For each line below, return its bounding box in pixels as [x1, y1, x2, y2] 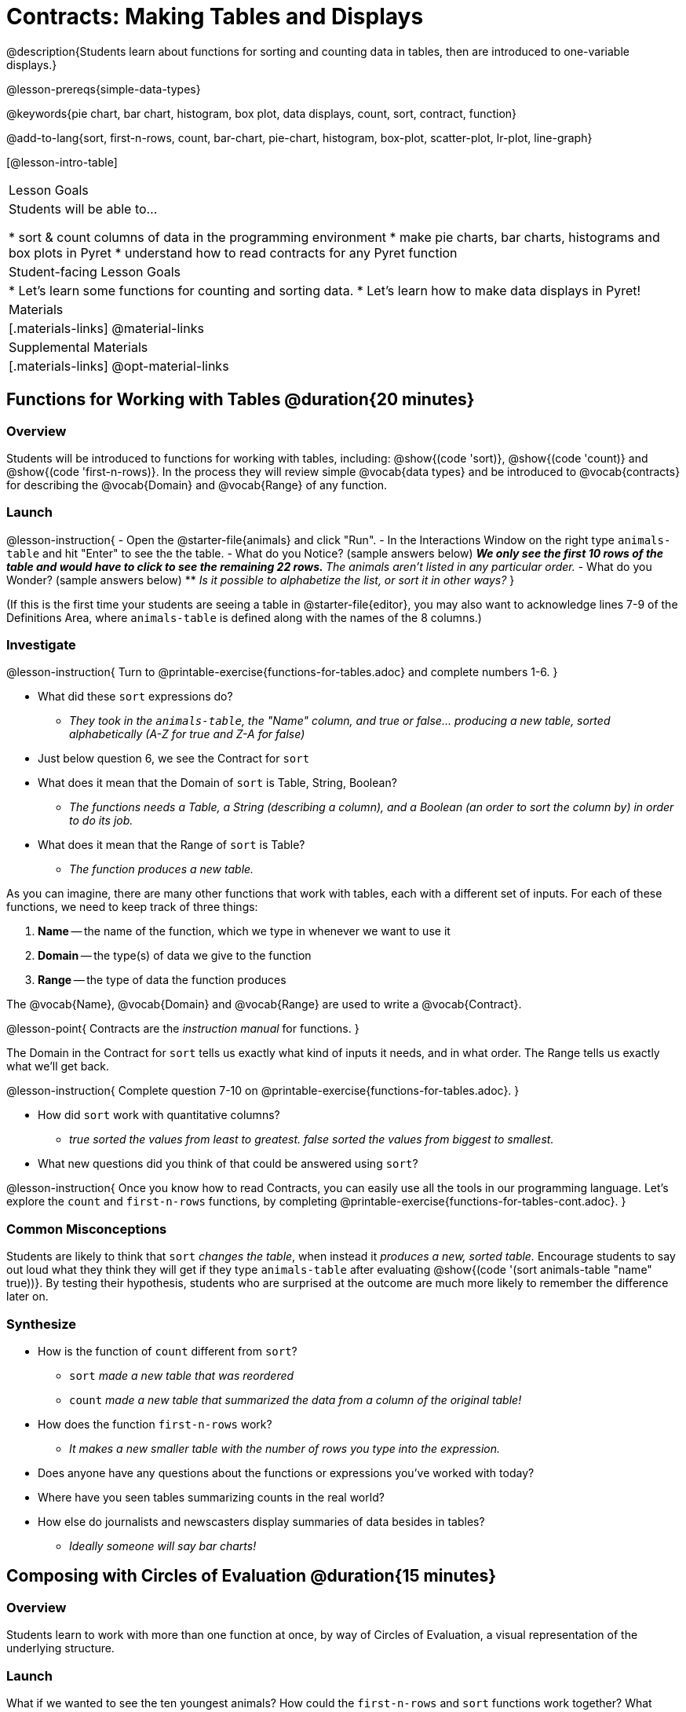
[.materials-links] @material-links [9, 320, 204, 336]
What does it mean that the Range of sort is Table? [38, 838, 305, 852]
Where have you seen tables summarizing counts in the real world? [38, 1490, 385, 1504]
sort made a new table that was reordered [69, 1368, 294, 1382]
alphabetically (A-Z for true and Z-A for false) [69, 727, 305, 741]
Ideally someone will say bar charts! [69, 1538, 257, 1553]
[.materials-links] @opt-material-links [9, 357, 229, 374]
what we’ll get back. [6, 1059, 110, 1074]
